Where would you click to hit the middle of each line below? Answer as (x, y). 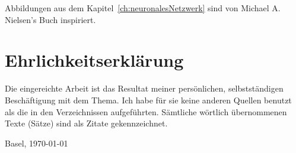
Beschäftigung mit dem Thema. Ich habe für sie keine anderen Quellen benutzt (148, 100)
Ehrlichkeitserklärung (94, 60)
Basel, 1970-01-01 (36, 143)
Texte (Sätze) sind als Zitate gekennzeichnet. (86, 123)
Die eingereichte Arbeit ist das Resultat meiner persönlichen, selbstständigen (144, 88)
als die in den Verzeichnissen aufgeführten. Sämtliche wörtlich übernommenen (146, 111)
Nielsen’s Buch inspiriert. (50, 19)
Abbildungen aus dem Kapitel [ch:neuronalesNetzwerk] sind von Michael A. (143, 8)
